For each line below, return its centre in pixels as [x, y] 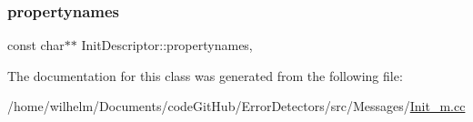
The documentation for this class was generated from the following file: [205, 75]
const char [36, 45]
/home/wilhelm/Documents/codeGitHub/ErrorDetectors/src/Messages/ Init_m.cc [236, 106]
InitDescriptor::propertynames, [167, 45]
